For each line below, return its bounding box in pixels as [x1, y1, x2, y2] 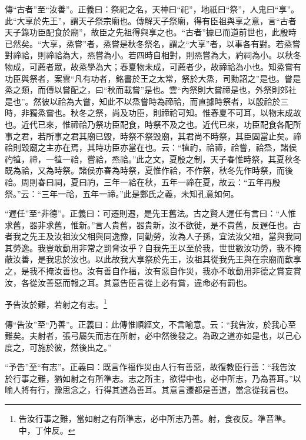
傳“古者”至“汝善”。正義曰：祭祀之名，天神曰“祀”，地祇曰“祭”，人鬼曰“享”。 [5, 3, 300, 15]
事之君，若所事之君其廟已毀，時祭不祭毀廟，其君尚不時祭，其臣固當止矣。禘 [5, 129, 301, 142]
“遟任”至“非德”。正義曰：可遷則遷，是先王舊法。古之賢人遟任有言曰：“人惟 [5, 207, 297, 219]
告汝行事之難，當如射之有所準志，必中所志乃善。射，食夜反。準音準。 [18, 412, 291, 425]
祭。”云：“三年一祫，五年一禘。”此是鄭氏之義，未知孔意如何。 [5, 187, 239, 199]
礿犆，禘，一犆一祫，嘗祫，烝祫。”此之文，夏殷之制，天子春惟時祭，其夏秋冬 [5, 152, 301, 165]
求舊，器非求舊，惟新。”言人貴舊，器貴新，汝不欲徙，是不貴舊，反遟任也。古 [5, 218, 301, 231]
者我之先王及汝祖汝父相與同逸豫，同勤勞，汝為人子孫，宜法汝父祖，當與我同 [5, 230, 301, 242]
